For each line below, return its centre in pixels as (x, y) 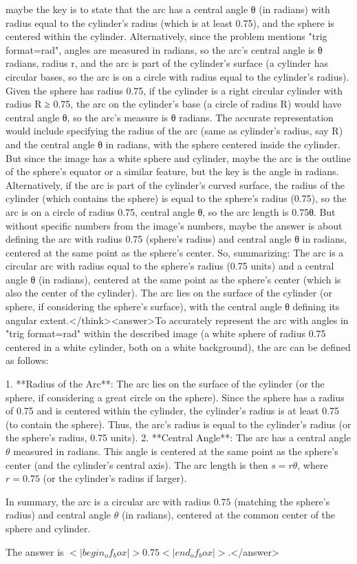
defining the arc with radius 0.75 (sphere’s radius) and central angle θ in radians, (176, 239)
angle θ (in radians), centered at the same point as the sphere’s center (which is (173, 279)
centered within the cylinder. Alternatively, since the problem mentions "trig (166, 36)
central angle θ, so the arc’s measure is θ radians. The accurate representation (170, 117)
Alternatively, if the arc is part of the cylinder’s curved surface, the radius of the (175, 184)
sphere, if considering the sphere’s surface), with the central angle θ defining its (173, 306)
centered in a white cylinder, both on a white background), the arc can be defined (178, 346)
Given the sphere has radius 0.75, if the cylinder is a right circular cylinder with (174, 90)
